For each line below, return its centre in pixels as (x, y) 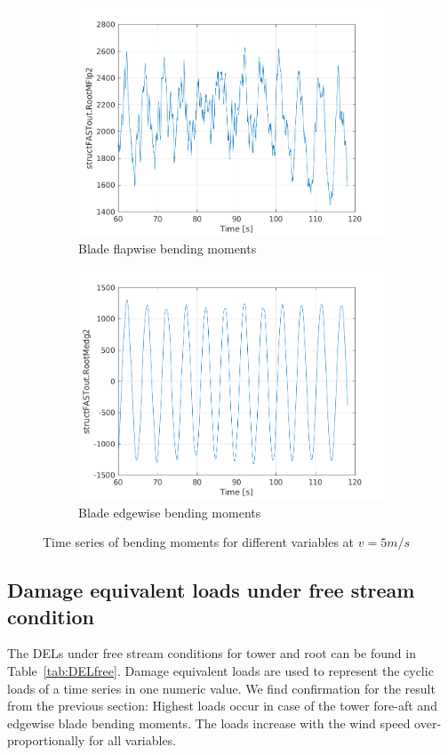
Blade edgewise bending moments (170, 512)
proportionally (46, 740)
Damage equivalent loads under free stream (211, 590)
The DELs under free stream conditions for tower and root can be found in (212, 653)
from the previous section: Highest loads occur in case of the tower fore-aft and (222, 706)
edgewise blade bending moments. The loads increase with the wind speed (209, 723)
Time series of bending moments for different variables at (199, 542)
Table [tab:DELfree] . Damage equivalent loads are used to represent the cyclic (220, 670)
